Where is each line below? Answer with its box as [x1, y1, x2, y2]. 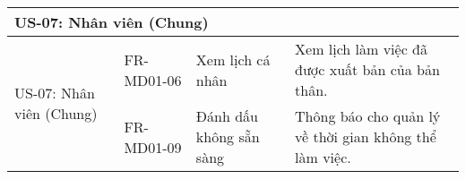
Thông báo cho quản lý [295, 106, 441, 126]
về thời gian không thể [295, 126, 436, 147]
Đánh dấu [195, 106, 258, 126]
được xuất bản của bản [295, 59, 440, 80]
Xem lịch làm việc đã [295, 38, 427, 59]
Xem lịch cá [195, 48, 271, 70]
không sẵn [195, 126, 260, 147]
